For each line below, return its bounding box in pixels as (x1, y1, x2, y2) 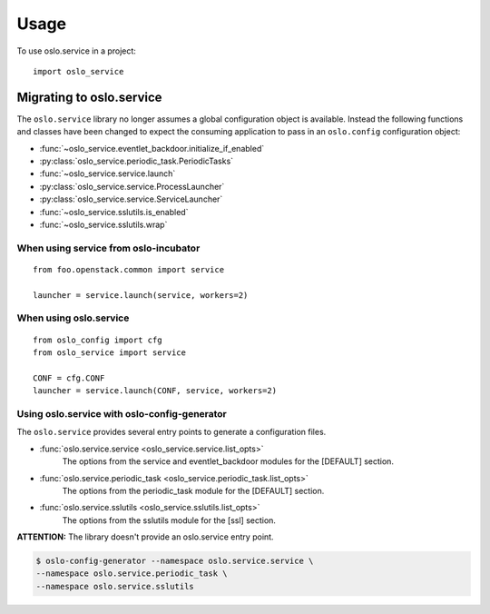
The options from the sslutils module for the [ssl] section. (62, 514, 277, 526)
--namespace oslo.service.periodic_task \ (35, 569, 228, 579)
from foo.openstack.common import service (33, 264, 225, 274)
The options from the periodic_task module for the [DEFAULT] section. (62, 485, 325, 496)
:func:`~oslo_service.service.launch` (39, 168, 176, 179)
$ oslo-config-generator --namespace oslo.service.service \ (35, 556, 314, 567)
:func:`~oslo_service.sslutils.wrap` (39, 219, 168, 230)
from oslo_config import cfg (33, 334, 162, 345)
